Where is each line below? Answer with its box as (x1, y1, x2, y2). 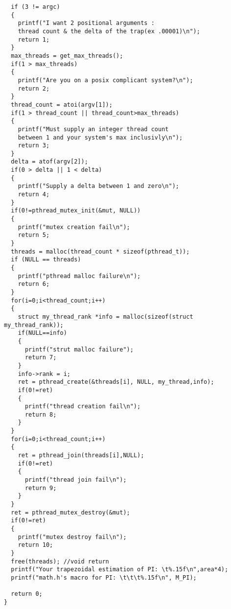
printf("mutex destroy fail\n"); (18, 533, 127, 540)
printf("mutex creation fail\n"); (18, 223, 130, 231)
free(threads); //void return (11, 558, 109, 565)
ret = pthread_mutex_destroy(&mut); (11, 509, 130, 516)
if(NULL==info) (18, 329, 67, 337)
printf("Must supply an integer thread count (18, 125, 169, 133)
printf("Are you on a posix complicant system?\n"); (18, 76, 193, 84)
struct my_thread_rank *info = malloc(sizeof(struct (18, 313, 193, 320)
